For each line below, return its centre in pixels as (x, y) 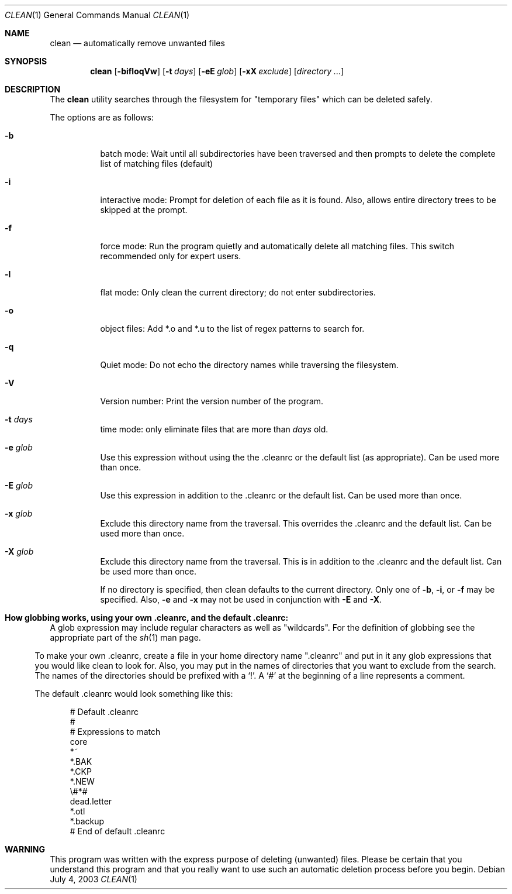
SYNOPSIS (26, 61)
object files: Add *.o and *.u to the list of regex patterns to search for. (232, 329)
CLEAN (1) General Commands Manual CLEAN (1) (97, 15)
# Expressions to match (115, 732)
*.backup (87, 821)
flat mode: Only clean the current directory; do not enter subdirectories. (238, 292)
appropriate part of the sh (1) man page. (125, 637)
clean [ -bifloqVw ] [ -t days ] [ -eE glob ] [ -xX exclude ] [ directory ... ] (217, 71)
